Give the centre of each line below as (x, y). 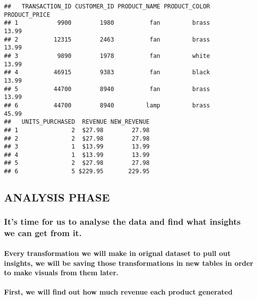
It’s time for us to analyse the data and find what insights (123, 222)
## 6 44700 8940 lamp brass (107, 105)
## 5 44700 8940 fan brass (107, 89)
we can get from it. (43, 233)
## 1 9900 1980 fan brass (107, 23)
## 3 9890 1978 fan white (107, 56)
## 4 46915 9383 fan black (107, 73)
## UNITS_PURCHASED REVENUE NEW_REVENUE (77, 122)
